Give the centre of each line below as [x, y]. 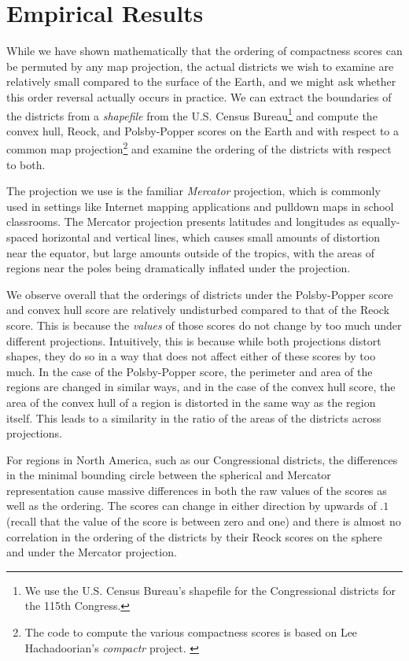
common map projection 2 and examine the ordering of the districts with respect [199, 148]
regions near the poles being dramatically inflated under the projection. [179, 268]
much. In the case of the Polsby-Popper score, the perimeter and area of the [190, 371]
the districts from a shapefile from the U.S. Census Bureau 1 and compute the [192, 114]
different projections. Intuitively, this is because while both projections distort [194, 340]
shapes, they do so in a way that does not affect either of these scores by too [191, 356]
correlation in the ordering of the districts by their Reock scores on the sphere [194, 536]
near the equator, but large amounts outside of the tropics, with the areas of [190, 252]
